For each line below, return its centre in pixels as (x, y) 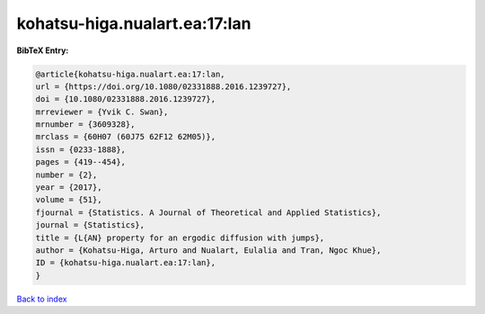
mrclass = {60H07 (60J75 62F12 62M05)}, (125, 137)
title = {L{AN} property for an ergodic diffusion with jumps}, (180, 238)
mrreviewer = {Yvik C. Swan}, (102, 112)
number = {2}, (66, 175)
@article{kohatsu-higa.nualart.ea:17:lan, (130, 74)
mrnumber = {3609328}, (85, 125)
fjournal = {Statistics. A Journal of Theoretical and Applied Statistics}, (208, 212)
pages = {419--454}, (80, 162)
